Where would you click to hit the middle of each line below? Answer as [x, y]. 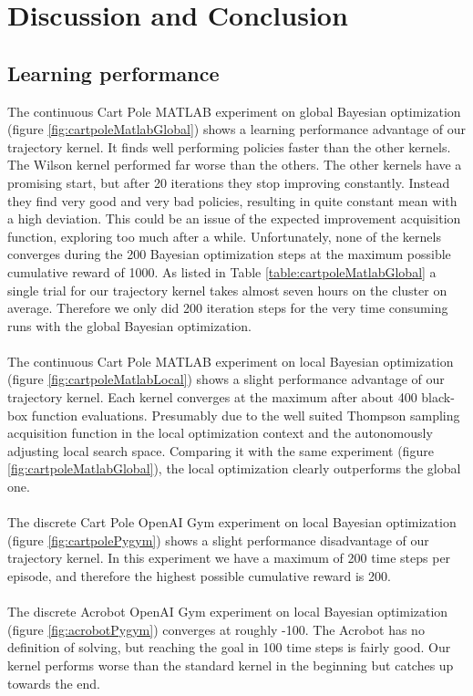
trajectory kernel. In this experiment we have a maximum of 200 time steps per [229, 558]
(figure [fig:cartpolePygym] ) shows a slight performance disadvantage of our [218, 540]
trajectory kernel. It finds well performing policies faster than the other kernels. [229, 146]
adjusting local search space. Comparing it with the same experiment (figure [221, 450]
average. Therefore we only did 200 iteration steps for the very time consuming [228, 308]
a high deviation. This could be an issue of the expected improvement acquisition [234, 218]
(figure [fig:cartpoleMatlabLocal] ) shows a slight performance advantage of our [226, 379]
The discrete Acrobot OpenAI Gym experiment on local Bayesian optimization [228, 612]
